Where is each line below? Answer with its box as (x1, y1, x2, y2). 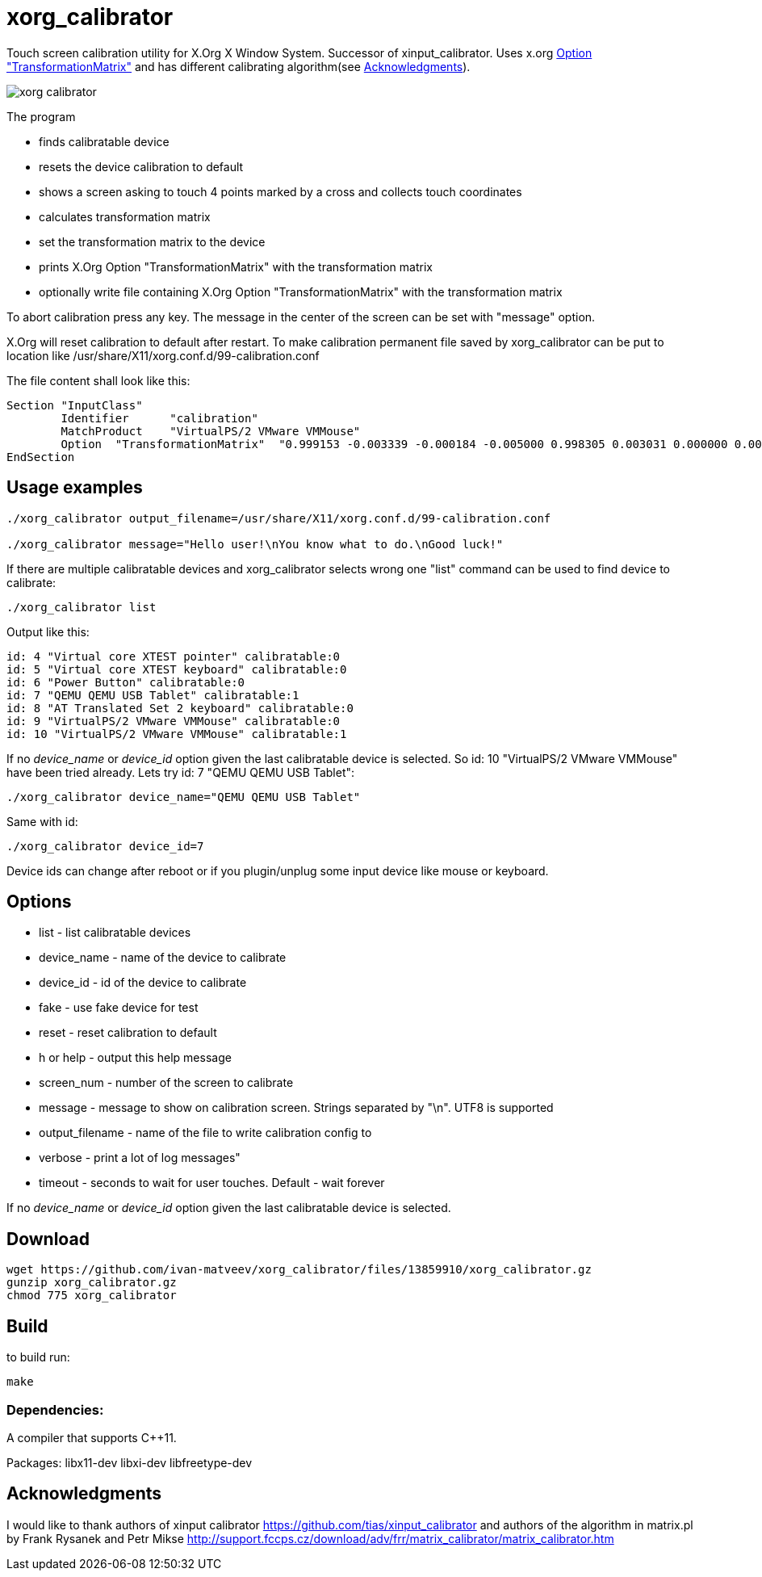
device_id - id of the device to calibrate (39, 975, 247, 990)
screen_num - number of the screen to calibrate (39, 1076, 294, 1090)
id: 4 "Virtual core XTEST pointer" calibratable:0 (6, 649, 341, 663)
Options (6, 891, 72, 912)
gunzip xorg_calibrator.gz (6, 1276, 177, 1290)
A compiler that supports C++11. (6, 1430, 177, 1445)
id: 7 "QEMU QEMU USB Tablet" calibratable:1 (6, 688, 299, 702)
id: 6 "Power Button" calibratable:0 (6, 675, 245, 689)
